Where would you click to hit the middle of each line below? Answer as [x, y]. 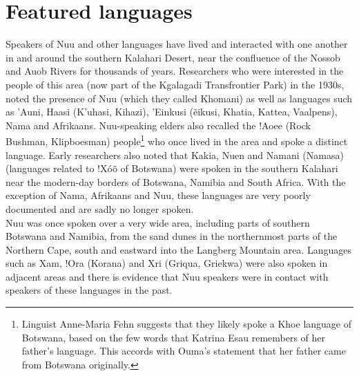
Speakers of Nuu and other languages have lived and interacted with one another [177, 44]
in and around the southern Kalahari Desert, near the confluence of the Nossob [173, 57]
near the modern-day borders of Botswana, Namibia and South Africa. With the [176, 181]
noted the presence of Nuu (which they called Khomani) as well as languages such [179, 98]
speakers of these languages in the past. [89, 290]
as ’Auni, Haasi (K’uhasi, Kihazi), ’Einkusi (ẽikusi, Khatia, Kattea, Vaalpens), [172, 112]
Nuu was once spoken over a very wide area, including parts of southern [158, 222]
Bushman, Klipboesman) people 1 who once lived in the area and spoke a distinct [177, 140]
